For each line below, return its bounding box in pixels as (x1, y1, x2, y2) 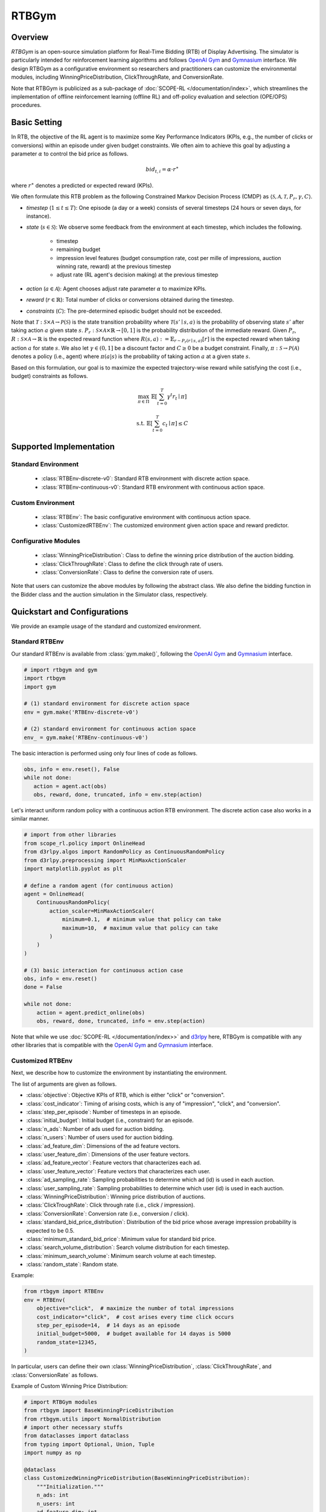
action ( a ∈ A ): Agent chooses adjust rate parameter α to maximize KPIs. (26, 285, 206, 292)
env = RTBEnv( (24, 1296, 66, 1303)
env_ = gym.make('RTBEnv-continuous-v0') (24, 734, 149, 741)
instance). (26, 212, 51, 220)
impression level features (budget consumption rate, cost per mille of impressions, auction (56, 254, 281, 261)
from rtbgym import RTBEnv (24, 1288, 104, 1295)
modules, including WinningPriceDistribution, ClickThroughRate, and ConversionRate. (11, 73, 224, 81)
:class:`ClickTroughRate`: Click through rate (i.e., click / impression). (26, 1201, 196, 1209)
